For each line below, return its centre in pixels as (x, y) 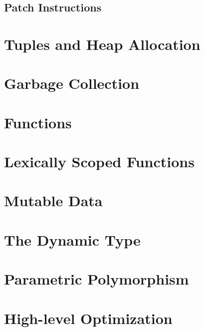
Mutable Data (53, 200)
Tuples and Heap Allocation (102, 44)
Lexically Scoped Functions (99, 162)
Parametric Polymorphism (97, 279)
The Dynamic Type (72, 239)
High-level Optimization (88, 318)
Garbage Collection (72, 83)
